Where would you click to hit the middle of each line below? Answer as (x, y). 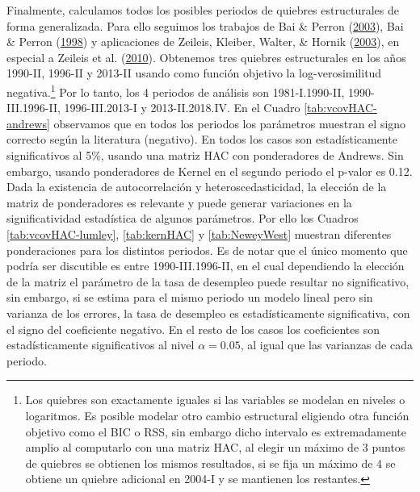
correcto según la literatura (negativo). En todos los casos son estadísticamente (202, 139)
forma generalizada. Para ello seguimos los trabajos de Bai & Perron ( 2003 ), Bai (205, 25)
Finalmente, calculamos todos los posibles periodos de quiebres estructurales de (203, 10)
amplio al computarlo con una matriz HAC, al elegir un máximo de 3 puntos (215, 447)
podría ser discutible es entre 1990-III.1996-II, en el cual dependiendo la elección (206, 266)
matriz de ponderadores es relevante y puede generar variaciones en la (179, 202)
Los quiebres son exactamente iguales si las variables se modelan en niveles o (215, 400)
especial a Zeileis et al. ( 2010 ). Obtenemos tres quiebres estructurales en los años (206, 57)
